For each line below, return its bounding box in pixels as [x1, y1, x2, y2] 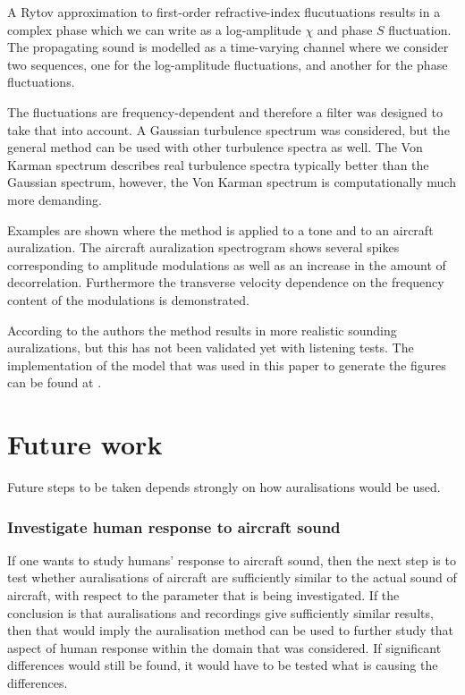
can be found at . [7, 373, 102, 392]
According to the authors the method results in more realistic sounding [7, 320, 397, 339]
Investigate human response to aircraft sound [7, 515, 341, 538]
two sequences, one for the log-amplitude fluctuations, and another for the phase [7, 55, 448, 73]
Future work [7, 426, 163, 462]
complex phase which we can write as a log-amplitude [7, 20, 301, 38]
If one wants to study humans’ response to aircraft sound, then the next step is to [7, 550, 456, 569]
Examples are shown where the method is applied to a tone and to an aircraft [7, 220, 434, 239]
